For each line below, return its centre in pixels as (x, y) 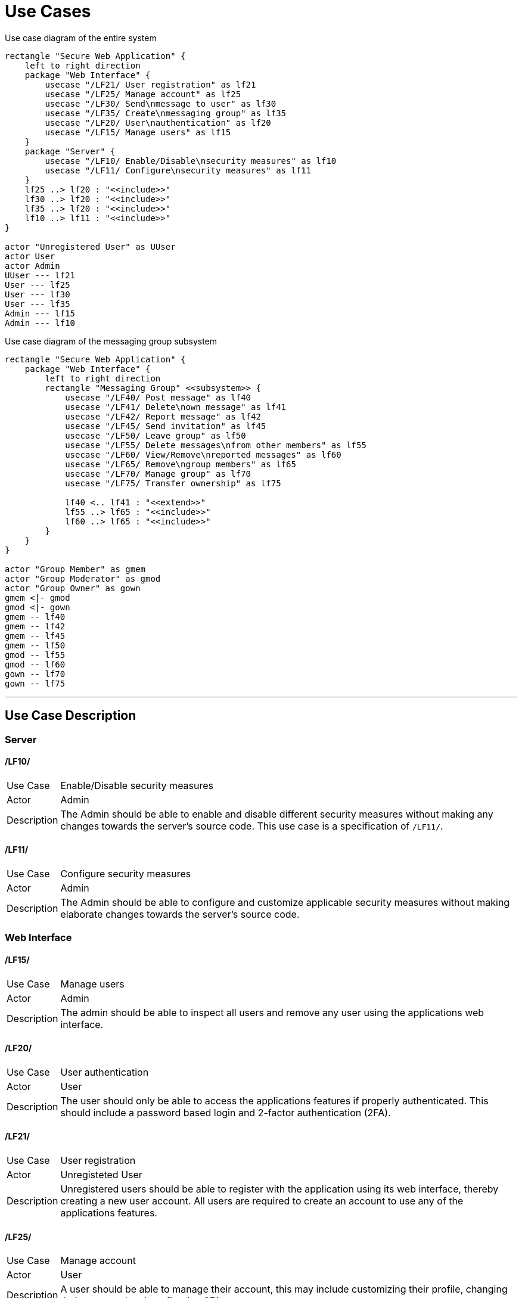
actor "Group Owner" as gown (73, 588)
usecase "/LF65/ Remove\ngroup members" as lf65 (181, 464)
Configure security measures (126, 874)
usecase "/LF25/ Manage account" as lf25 (143, 94)
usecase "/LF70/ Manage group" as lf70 (158, 473)
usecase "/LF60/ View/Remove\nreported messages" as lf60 (203, 454)
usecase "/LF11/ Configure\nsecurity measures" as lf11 (178, 170)
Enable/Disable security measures (137, 785)
